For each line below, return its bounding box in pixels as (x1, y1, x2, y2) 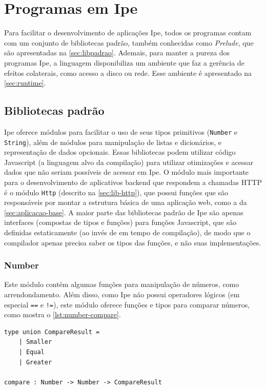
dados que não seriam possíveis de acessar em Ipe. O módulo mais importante (4, 167, 249, 177)
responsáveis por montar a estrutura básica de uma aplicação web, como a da (4, 197, 247, 208)
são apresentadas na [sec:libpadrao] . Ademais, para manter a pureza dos (4, 47, 230, 58)
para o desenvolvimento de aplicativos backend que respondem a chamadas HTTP (4, 176, 262, 187)
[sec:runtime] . (4, 77, 46, 88)
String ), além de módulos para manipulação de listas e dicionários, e (4, 136, 222, 147)
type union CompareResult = (4, 328, 100, 336)
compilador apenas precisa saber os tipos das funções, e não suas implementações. (4, 237, 261, 248)
